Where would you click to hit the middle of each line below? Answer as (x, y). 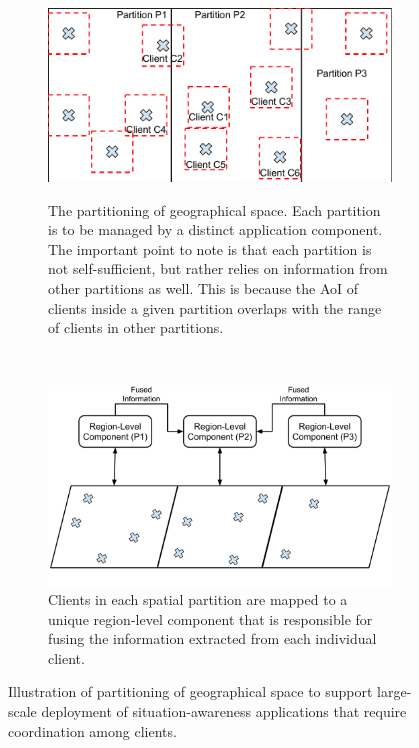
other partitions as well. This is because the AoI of (203, 287)
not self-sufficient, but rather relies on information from (218, 268)
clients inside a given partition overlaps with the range (215, 307)
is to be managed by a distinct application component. (215, 229)
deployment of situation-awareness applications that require (224, 711)
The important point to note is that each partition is (210, 248)
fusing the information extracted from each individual (212, 638)
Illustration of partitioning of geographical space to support (190, 691)
